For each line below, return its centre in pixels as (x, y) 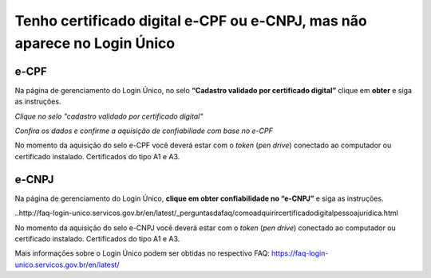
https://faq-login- (300, 253)
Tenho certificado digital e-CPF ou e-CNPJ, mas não (191, 21)
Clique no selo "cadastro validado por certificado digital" (109, 116)
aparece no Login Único (95, 43)
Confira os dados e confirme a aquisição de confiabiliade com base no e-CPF (144, 131)
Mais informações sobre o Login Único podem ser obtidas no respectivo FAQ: (142, 253)
